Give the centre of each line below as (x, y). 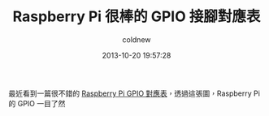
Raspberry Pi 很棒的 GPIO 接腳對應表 (137, 17)
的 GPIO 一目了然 (37, 103)
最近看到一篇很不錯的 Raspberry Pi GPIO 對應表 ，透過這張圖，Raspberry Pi (134, 93)
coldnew (137, 39)
